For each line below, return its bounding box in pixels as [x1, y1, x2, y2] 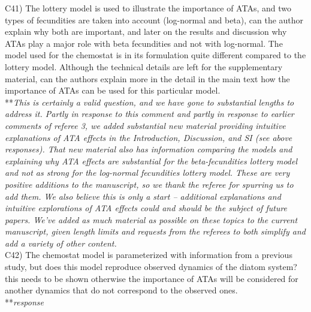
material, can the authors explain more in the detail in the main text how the [5, 72, 290, 85]
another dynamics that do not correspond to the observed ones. [5, 284, 238, 296]
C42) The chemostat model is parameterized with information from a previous [5, 248, 292, 261]
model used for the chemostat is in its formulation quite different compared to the [5, 49, 306, 61]
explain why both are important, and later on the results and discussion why [5, 25, 287, 38]
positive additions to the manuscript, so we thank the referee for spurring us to [5, 178, 294, 190]
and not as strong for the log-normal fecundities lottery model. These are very [5, 166, 290, 179]
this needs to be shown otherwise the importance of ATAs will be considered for [5, 272, 298, 284]
